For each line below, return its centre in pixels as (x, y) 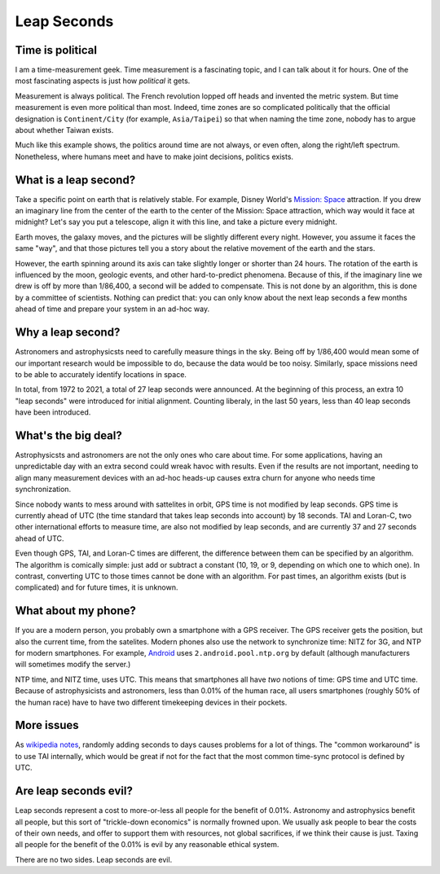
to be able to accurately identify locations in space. (101, 374)
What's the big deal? (68, 435)
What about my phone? (75, 611)
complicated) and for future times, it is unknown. (97, 587)
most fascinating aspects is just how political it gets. (103, 81)
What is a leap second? (75, 180)
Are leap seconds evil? (74, 791)
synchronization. (43, 490)
